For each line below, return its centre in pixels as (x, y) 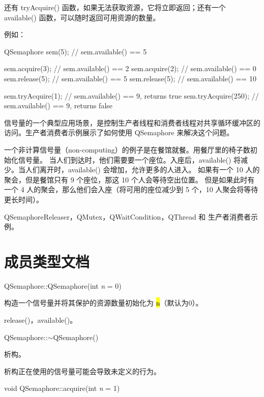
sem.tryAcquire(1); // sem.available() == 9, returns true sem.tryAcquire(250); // (131, 95)
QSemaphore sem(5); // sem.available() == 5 (76, 51)
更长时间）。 (24, 199)
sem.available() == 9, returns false (58, 105)
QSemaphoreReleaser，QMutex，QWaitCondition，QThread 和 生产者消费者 (127, 216)
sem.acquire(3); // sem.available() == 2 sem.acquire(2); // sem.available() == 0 (130, 68)
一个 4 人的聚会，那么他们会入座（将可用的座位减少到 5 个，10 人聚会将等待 (131, 189)
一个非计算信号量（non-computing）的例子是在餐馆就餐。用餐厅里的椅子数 (127, 149)
